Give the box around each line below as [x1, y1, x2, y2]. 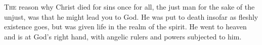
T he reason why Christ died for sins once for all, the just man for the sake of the [4, 2, 255, 12]
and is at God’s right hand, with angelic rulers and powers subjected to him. [4, 31, 242, 41]
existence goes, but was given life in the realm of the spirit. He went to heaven [4, 21, 247, 32]
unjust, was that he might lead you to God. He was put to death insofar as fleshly [4, 11, 258, 22]
